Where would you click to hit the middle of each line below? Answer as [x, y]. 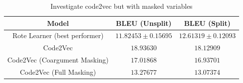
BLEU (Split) [207, 23]
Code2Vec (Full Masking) [58, 72]
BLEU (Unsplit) [144, 23]
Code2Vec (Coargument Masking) [58, 60]
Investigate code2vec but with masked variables [121, 6]
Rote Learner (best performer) [58, 35]
